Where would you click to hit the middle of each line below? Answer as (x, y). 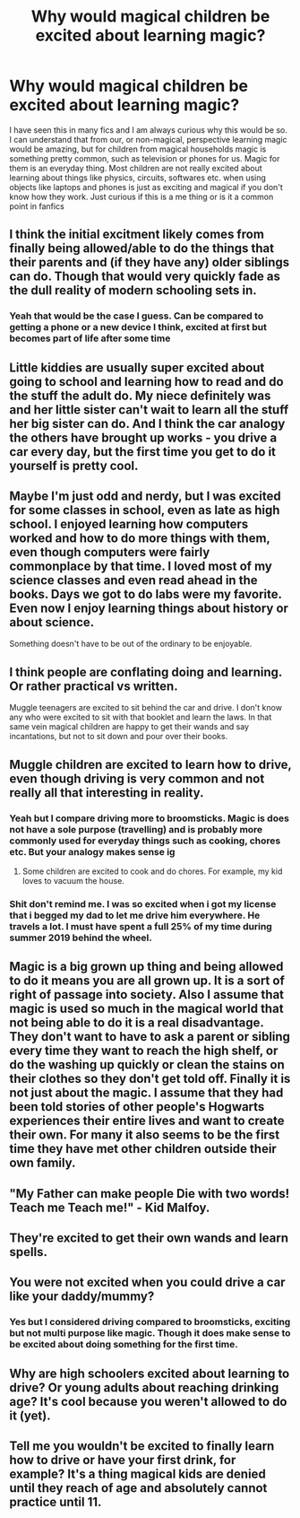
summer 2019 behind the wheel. (81, 938)
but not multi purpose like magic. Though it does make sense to (150, 1333)
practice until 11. (56, 1502)
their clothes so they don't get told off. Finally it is (150, 1079)
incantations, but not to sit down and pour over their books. (119, 737)
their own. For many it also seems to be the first (145, 1135)
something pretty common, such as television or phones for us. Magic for (145, 158)
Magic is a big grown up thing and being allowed (146, 967)
